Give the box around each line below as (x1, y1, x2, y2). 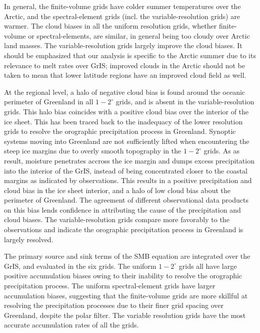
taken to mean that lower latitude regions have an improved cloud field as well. (4, 70, 246, 80)
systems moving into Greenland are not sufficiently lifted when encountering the (4, 135, 249, 146)
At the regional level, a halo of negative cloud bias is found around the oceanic (4, 86, 245, 97)
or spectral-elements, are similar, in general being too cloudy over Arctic (28, 30, 250, 41)
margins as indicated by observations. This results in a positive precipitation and (4, 175, 252, 186)
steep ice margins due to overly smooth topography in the (4, 145, 181, 156)
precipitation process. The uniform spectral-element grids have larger (4, 280, 215, 291)
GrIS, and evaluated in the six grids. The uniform (4, 260, 156, 271)
